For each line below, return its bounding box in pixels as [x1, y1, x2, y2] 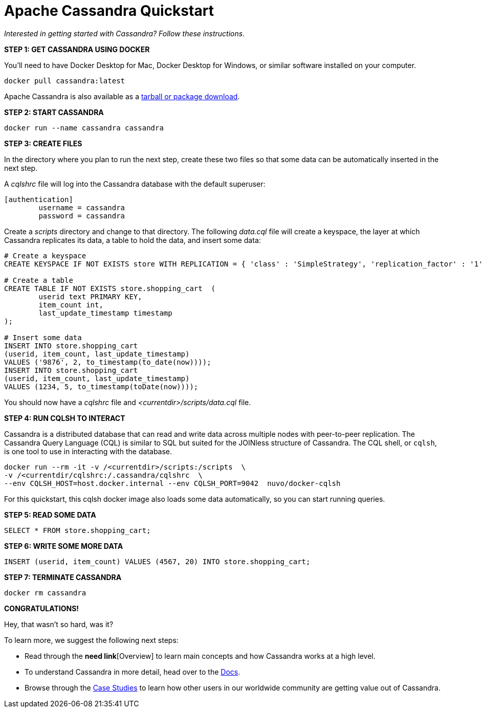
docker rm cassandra [4, 588, 86, 597]
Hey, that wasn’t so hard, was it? [4, 619, 114, 629]
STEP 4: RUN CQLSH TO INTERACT [4, 413, 125, 422]
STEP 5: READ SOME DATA [4, 510, 96, 519]
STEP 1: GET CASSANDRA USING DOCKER [4, 44, 150, 54]
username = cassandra [38, 203, 125, 212]
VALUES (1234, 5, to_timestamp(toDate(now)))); [4, 382, 199, 391]
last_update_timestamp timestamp [38, 308, 172, 317]
